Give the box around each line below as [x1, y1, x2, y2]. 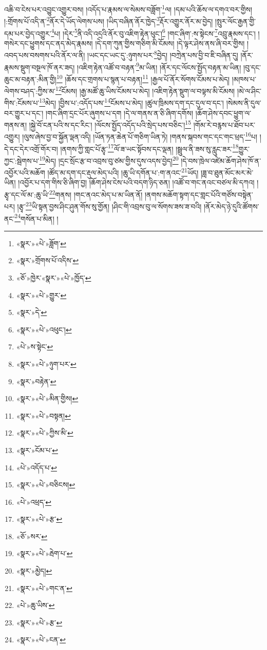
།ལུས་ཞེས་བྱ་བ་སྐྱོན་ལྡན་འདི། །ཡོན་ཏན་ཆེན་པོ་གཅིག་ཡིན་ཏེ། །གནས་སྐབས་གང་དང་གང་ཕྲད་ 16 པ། [22, 130, 258, 142]
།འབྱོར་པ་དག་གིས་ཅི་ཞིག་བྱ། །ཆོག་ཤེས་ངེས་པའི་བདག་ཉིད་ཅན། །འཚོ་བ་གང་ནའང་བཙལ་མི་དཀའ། [18, 177, 255, 188]
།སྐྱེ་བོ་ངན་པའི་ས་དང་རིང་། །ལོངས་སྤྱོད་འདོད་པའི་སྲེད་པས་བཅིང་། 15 [29, 118, 191, 130]
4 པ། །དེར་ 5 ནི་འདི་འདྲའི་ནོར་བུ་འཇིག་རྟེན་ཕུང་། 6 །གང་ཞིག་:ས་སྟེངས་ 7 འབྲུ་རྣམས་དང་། [51, 26, 256, 38]
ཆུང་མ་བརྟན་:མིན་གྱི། [4, 73, 56, 84]
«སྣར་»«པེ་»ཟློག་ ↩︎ [16, 238, 66, 248]
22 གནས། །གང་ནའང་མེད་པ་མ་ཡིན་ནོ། [49, 188, 143, 200]
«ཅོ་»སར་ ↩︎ [16, 530, 48, 541]
